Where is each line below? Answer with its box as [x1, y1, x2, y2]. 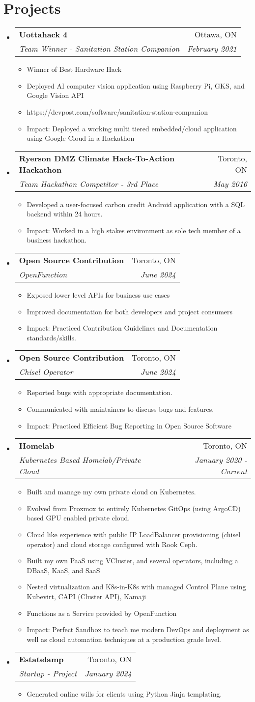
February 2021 [187, 43, 237, 55]
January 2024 [85, 668, 132, 679]
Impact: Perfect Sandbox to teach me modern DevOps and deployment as [27, 624, 249, 635]
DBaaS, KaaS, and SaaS [27, 565, 100, 575]
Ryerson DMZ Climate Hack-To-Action [19, 152, 175, 164]
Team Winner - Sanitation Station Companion [19, 43, 180, 55]
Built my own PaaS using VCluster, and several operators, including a [27, 555, 238, 566]
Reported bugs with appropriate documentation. [27, 387, 172, 397]
